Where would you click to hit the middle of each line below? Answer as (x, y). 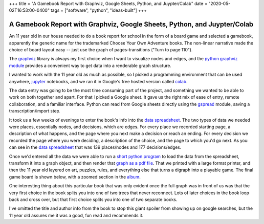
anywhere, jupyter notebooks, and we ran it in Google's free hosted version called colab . (98, 81)
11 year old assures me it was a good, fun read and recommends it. (76, 215)
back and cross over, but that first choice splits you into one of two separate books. (93, 199)
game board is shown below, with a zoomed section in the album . (75, 177)
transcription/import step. (35, 111)
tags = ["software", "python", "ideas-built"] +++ (99, 10)
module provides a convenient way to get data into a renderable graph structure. (90, 66)
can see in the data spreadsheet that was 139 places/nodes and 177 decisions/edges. (95, 147)
